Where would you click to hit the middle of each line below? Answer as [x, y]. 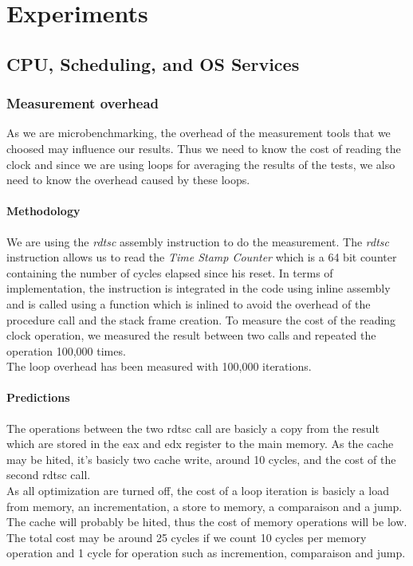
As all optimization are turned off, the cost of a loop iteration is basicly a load [198, 491]
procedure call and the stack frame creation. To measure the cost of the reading [201, 319]
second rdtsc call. [49, 475]
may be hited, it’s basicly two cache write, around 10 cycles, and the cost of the [201, 459]
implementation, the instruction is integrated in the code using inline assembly [199, 288]
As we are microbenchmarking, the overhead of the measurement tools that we [199, 133]
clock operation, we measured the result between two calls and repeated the [191, 335]
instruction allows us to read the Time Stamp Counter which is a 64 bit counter [202, 257]
